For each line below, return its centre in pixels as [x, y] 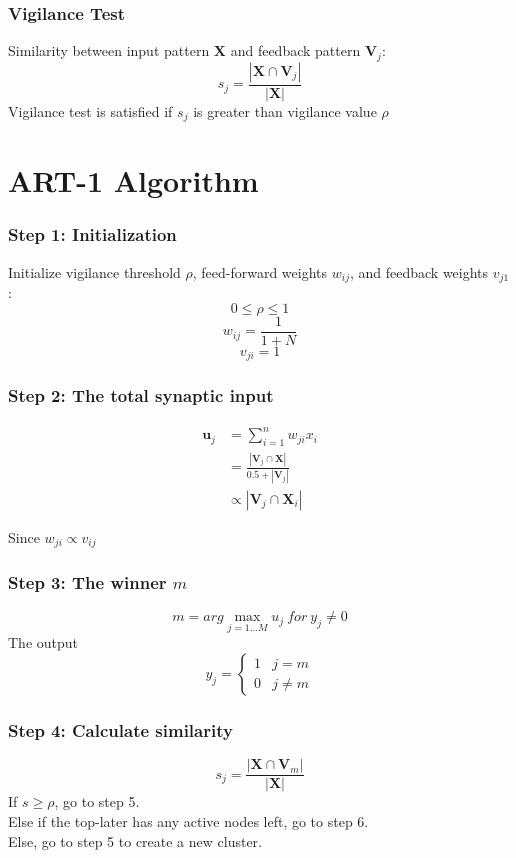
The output [43, 642]
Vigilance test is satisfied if [90, 110]
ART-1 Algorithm [133, 180]
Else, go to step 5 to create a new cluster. [135, 840]
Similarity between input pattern [109, 50]
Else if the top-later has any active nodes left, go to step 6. [188, 820]
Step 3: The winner [87, 581]
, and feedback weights [419, 271]
